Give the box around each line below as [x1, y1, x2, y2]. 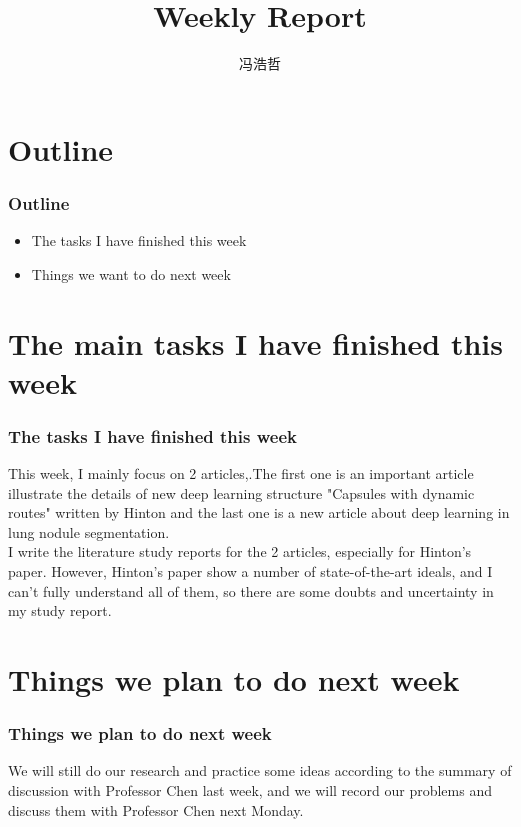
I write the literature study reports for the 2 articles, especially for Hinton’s [8, 541, 472, 562]
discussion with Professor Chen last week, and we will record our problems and [8, 780, 492, 801]
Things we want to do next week [31, 263, 231, 284]
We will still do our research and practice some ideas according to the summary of [8, 760, 512, 781]
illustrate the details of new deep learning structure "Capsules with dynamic [8, 482, 475, 503]
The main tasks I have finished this [8, 322, 504, 363]
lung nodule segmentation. [8, 521, 170, 542]
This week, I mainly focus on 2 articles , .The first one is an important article [8, 463, 474, 484]
